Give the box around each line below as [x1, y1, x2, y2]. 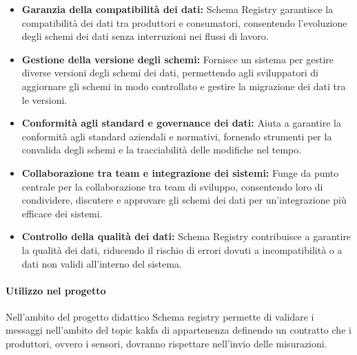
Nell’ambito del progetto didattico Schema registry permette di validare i [6, 309, 314, 323]
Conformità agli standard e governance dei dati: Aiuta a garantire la [21, 116, 341, 130]
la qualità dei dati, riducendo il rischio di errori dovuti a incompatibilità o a [21, 242, 343, 257]
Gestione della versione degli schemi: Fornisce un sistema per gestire [21, 52, 334, 66]
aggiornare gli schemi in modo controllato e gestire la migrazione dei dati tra [21, 78, 346, 93]
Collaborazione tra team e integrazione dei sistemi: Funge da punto [21, 165, 339, 180]
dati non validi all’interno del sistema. [21, 256, 182, 270]
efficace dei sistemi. [21, 206, 103, 220]
